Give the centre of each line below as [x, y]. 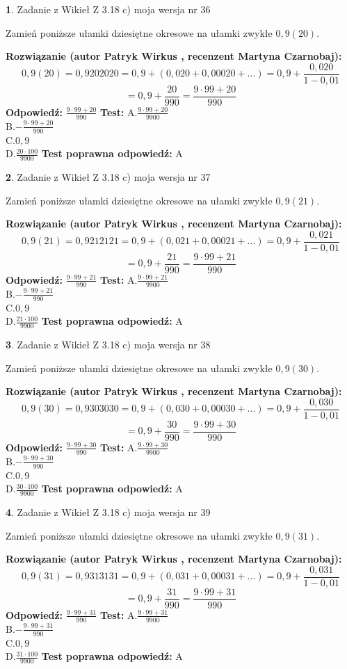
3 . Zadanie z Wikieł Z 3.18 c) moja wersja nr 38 [108, 344]
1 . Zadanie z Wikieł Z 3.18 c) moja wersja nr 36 [108, 9]
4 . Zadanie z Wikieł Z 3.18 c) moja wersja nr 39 [108, 511]
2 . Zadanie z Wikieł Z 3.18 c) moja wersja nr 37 [108, 176]
